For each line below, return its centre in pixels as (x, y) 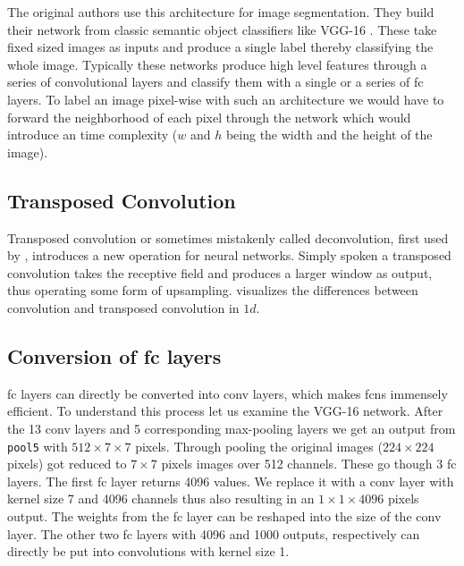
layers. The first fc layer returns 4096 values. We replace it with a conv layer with (231, 481)
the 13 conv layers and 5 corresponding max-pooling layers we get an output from (232, 428)
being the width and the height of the (329, 135)
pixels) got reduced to (67, 464)
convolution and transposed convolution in (123, 307)
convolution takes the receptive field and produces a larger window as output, (220, 272)
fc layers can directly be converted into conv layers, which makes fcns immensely (228, 393)
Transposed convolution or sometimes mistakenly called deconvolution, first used (228, 237)
